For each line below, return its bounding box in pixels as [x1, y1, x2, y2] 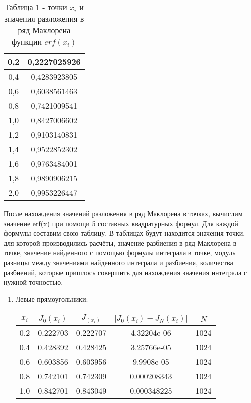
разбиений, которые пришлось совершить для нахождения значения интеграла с [4, 267, 247, 277]
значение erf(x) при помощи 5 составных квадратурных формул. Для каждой [4, 218, 238, 228]
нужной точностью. [4, 277, 63, 287]
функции [12, 36, 42, 47]
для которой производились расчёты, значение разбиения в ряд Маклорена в [4, 237, 237, 248]
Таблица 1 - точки [5, 1, 67, 13]
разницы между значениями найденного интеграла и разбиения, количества [4, 257, 233, 267]
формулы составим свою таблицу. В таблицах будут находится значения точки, [4, 228, 245, 238]
